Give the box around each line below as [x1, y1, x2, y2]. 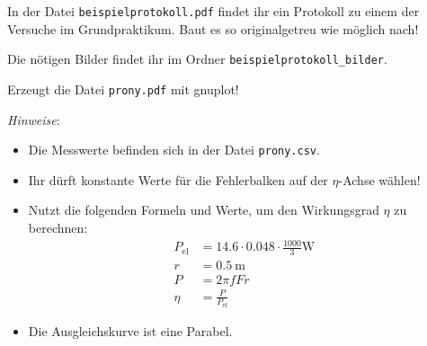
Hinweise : [7, 110, 60, 129]
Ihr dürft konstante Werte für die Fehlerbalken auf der [28, 170, 328, 189]
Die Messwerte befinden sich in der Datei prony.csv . [28, 140, 320, 159]
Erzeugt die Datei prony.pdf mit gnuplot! [7, 79, 239, 98]
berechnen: [28, 218, 88, 236]
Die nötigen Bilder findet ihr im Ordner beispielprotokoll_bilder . [7, 49, 387, 68]
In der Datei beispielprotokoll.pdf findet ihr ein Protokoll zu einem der [7, 2, 420, 20]
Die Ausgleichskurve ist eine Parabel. [28, 321, 233, 340]
